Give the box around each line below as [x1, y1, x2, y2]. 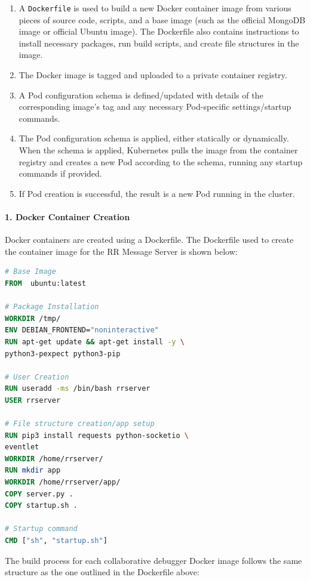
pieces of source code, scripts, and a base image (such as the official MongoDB [19, 13, 306, 26]
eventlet [5, 443, 39, 452]
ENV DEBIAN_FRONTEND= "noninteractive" [5, 326, 159, 335]
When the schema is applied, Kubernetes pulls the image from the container [19, 144, 298, 156]
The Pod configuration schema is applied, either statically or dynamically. [19, 132, 289, 144]
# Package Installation [5, 303, 99, 311]
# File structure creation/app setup [5, 419, 155, 428]
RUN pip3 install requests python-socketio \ [5, 431, 189, 440]
